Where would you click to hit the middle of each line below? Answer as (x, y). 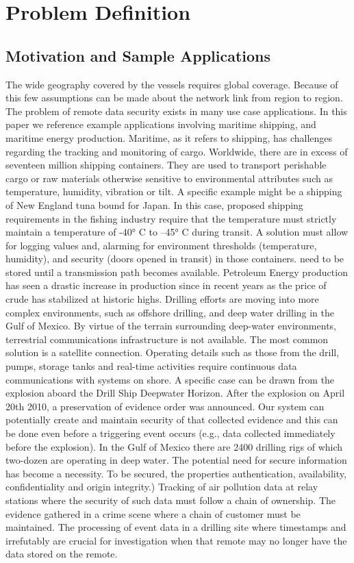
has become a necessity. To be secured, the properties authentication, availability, (176, 473)
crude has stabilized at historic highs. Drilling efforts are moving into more (162, 299)
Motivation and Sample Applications (138, 55)
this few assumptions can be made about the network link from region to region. (174, 98)
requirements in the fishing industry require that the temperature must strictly (171, 218)
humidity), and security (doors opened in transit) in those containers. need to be (175, 259)
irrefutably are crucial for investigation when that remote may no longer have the (176, 540)
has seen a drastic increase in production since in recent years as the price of (166, 285)
